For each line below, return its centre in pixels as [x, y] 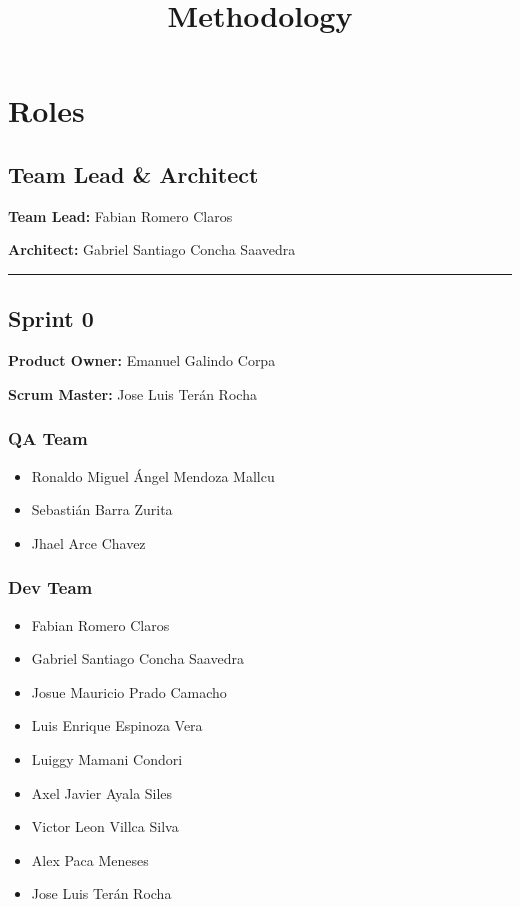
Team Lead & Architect [133, 173]
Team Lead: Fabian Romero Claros [120, 215]
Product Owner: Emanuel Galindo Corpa [142, 360]
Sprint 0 [51, 318]
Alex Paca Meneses [90, 859]
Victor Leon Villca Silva [105, 826]
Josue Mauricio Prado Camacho [129, 691]
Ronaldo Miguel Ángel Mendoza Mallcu [153, 475]
